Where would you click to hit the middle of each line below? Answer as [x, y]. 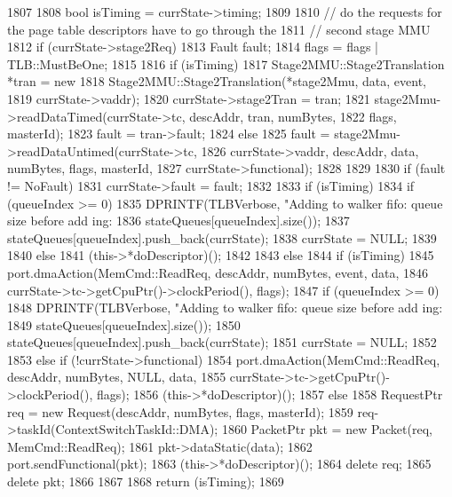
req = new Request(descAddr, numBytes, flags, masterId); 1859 [180, 411]
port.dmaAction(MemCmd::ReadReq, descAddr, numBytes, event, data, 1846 [218, 272]
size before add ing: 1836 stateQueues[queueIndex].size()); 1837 [178, 221]
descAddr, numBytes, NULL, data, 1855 [117, 377]
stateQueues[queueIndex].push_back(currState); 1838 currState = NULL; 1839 [222, 237]
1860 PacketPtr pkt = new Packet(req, [327, 429]
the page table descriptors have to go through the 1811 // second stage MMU [219, 29]
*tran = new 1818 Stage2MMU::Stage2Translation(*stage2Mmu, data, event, [217, 81]
